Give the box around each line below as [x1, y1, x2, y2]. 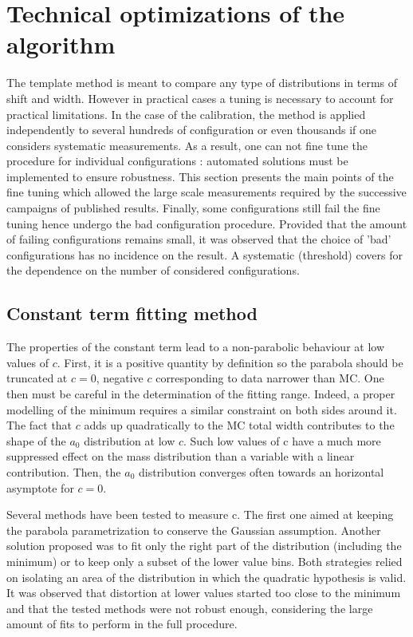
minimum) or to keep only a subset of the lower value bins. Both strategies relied [6, 552, 403, 569]
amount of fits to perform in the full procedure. [6, 615, 238, 632]
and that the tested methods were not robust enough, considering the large [6, 599, 373, 616]
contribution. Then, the [6, 463, 121, 480]
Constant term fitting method [6, 301, 258, 326]
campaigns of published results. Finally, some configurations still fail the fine [6, 200, 380, 216]
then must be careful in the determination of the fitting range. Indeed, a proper [6, 386, 395, 402]
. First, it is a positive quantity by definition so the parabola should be [57, 354, 403, 370]
